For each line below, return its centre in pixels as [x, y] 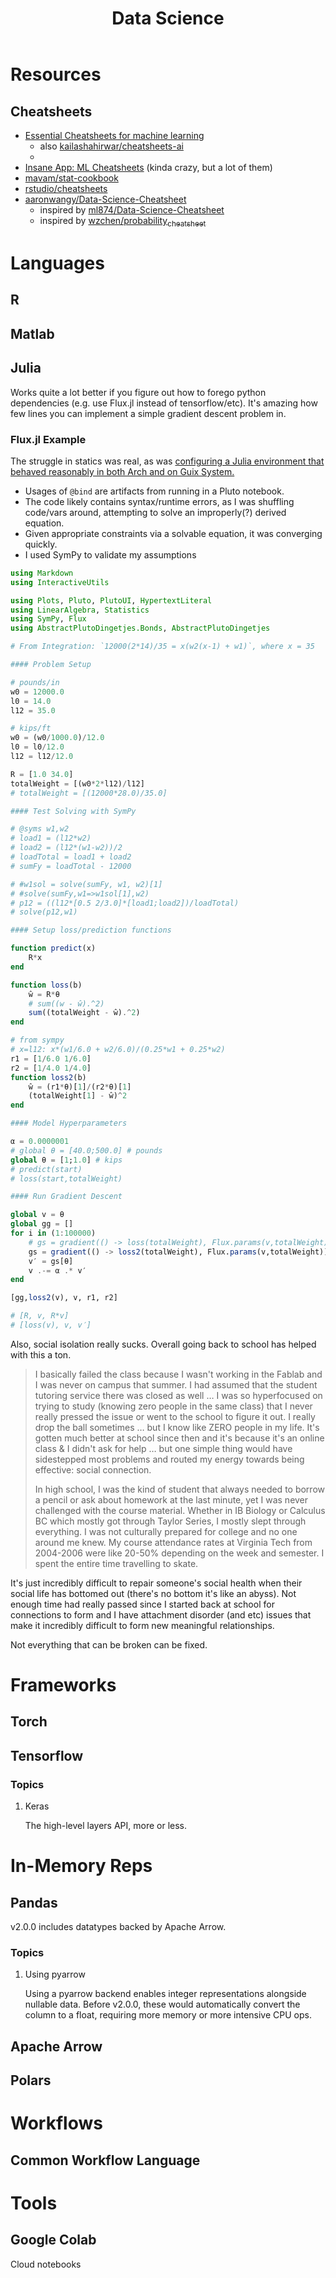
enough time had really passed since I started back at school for [142, 1604]
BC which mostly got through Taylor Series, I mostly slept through [170, 1521]
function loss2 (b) [48, 1077]
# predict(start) [46, 1169]
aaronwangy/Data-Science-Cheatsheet [105, 199]
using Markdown [42, 573]
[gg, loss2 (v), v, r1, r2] [64, 1298]
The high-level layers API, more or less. [106, 1826]
